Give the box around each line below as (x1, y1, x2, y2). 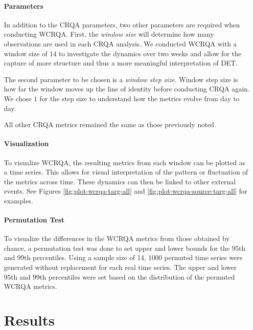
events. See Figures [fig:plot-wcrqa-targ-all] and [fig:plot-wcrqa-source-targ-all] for (4, 186, 248, 196)
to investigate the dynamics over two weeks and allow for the (59, 48, 242, 58)
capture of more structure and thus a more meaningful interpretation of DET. (4, 58, 238, 68)
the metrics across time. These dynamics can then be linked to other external (4, 176, 236, 186)
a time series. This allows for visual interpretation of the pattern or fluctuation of (4, 167, 248, 177)
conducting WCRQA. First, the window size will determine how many (4, 29, 214, 39)
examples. (4, 195, 33, 205)
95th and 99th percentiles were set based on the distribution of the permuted (4, 271, 235, 282)
